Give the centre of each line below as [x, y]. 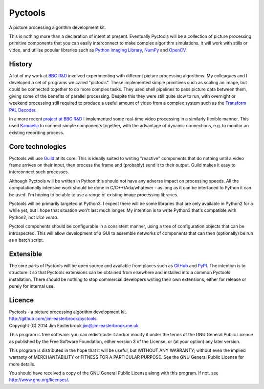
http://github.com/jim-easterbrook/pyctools [53, 319]
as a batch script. [26, 240]
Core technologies [38, 147]
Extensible [26, 254]
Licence [22, 300]
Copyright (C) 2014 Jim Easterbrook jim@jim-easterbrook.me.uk [74, 325]
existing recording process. [37, 133]
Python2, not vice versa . [34, 217]
